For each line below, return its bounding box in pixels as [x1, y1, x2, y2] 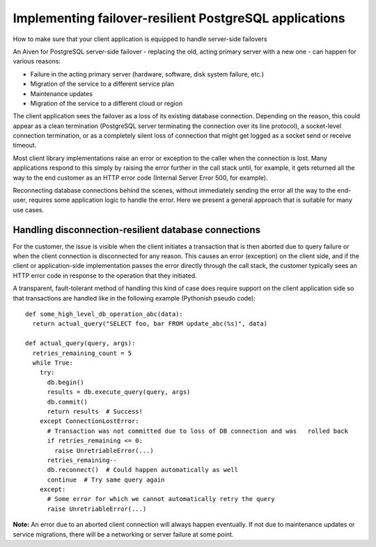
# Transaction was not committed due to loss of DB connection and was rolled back [47, 427, 348, 435]
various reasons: [13, 57, 61, 65]
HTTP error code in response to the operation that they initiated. [13, 271, 198, 280]
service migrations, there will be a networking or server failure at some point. [13, 530, 234, 539]
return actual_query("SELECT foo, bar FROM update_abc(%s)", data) [32, 320, 268, 328]
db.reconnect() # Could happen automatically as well [47, 466, 238, 474]
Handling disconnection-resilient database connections [13, 223, 261, 236]
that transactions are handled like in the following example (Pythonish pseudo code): [13, 294, 256, 302]
